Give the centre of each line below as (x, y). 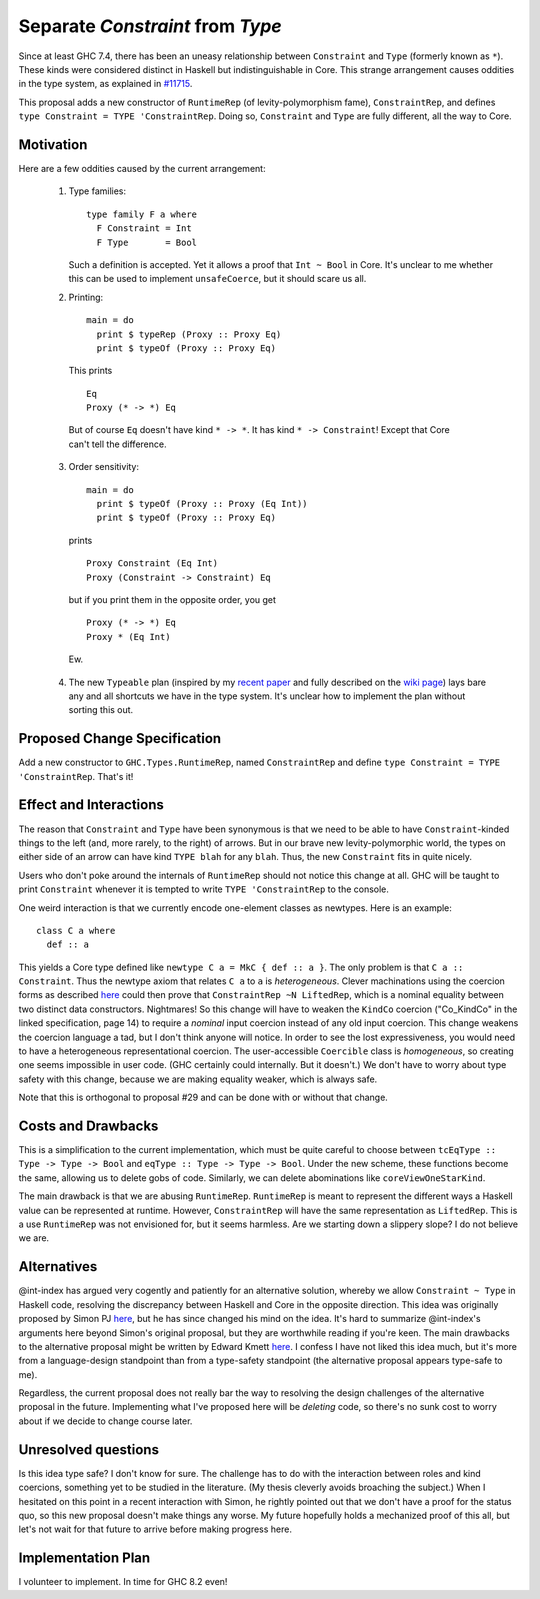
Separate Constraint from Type (150, 26)
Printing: (86, 297)
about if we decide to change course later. (105, 1421)
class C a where (76, 930)
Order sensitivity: (104, 467)
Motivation (53, 144)
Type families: (97, 191)
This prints (90, 371)
